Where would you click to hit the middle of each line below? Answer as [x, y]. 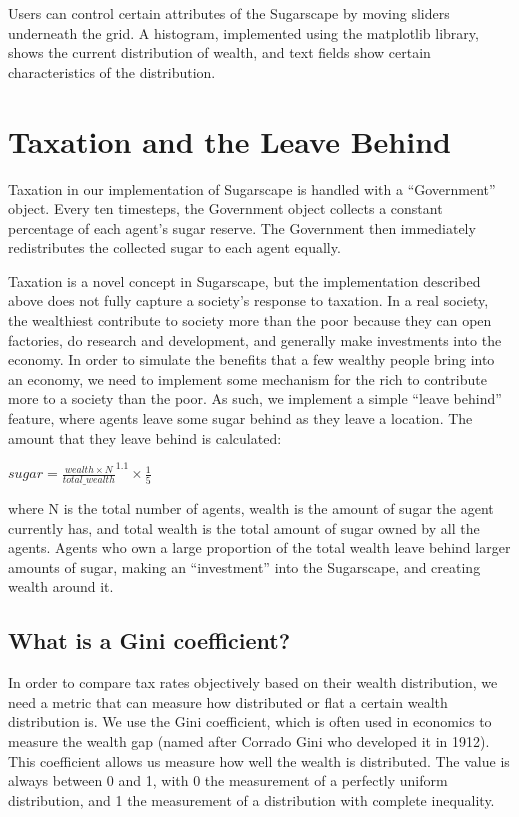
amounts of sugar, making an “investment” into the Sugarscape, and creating [244, 566]
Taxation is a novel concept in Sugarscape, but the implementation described [244, 280]
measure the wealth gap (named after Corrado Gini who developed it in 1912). [249, 741]
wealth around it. [61, 586]
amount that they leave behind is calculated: [145, 437]
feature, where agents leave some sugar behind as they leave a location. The [240, 418]
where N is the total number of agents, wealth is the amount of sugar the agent [251, 508]
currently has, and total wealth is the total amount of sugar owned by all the [244, 527]
